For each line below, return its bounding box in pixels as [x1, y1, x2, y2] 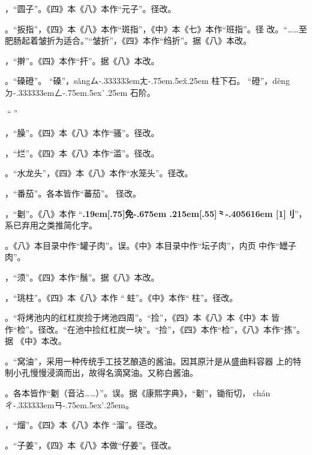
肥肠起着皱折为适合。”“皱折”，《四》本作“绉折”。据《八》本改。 [5, 34, 252, 47]
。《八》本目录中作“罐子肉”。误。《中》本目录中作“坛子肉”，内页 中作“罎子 [5, 239, 296, 251]
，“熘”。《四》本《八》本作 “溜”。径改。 [5, 418, 163, 431]
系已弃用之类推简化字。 [5, 219, 97, 231]
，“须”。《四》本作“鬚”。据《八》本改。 [5, 270, 160, 283]
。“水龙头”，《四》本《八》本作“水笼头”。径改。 [5, 167, 193, 179]
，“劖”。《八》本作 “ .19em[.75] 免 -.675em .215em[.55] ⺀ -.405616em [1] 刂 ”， [5, 207, 307, 219]
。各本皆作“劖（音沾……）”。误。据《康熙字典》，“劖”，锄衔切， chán [5, 387, 271, 399]
